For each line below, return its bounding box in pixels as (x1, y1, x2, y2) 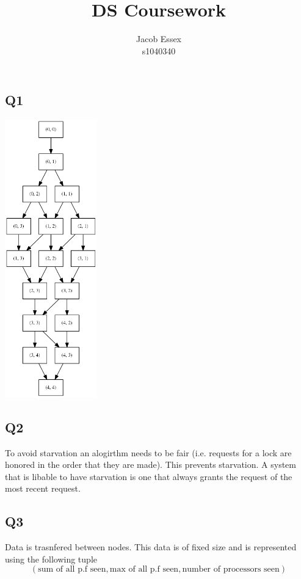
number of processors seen (182, 565, 280, 574)
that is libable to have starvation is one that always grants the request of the (5, 470, 292, 482)
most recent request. (5, 482, 81, 495)
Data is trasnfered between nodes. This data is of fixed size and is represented (5, 541, 297, 553)
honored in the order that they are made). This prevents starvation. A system (5, 458, 296, 471)
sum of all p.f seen (38, 565, 106, 574)
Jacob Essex (136, 32, 182, 45)
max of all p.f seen (109, 565, 179, 574)
